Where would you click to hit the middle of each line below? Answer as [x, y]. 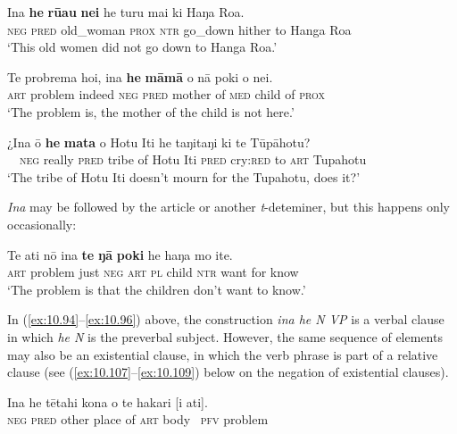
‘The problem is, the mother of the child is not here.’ [151, 111]
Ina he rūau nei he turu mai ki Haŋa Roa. [126, 12]
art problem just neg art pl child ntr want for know [153, 272]
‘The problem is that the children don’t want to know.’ [157, 289]
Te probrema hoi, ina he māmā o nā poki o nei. [140, 76]
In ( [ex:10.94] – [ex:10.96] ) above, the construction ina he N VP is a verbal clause [226, 319]
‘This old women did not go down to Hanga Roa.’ [142, 47]
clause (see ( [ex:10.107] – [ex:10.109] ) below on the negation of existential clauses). [228, 372]
